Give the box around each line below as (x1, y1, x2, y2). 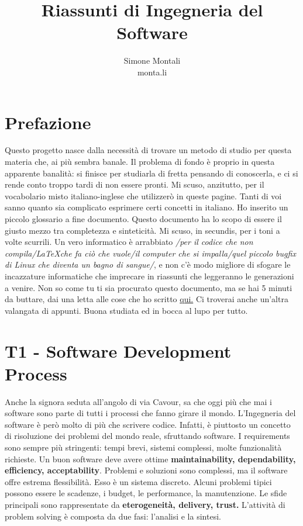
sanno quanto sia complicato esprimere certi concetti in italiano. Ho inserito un (5, 201, 288, 213)
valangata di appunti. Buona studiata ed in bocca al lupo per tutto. (5, 304, 248, 316)
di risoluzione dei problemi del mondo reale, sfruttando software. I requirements (5, 430, 290, 442)
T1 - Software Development (5, 338, 232, 362)
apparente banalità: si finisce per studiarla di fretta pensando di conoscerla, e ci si (5, 167, 298, 179)
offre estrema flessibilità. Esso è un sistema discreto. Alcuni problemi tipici (5, 475, 272, 487)
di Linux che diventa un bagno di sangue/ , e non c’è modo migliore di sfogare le (5, 258, 291, 271)
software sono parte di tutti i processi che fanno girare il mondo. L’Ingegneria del (5, 407, 296, 419)
